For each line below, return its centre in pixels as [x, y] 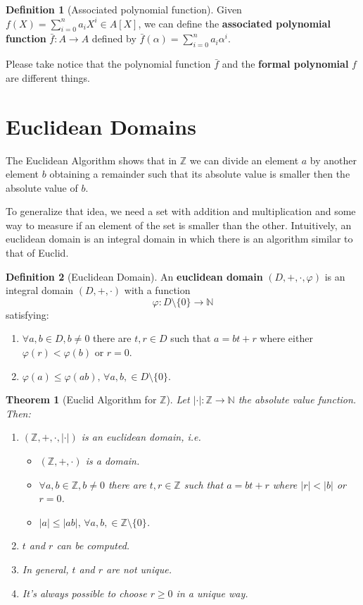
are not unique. [139, 569]
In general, [45, 569]
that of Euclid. [37, 253]
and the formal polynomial [285, 64]
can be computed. [93, 545]
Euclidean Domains [101, 126]
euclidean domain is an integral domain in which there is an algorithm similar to [179, 239]
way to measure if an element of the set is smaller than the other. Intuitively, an [179, 225]
